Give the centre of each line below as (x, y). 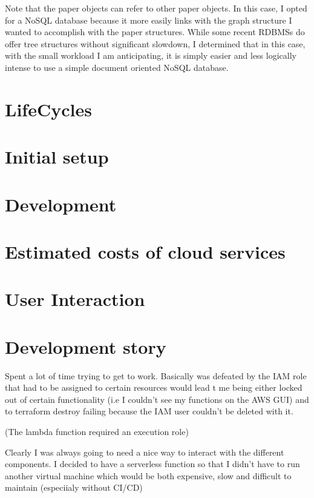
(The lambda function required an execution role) (97, 431)
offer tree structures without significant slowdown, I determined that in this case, (155, 43)
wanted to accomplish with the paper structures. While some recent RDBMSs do (155, 32)
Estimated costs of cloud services (145, 251)
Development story (86, 346)
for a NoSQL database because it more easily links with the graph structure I (149, 20)
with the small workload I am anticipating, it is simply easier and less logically (151, 55)
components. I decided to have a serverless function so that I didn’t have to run (152, 464)
